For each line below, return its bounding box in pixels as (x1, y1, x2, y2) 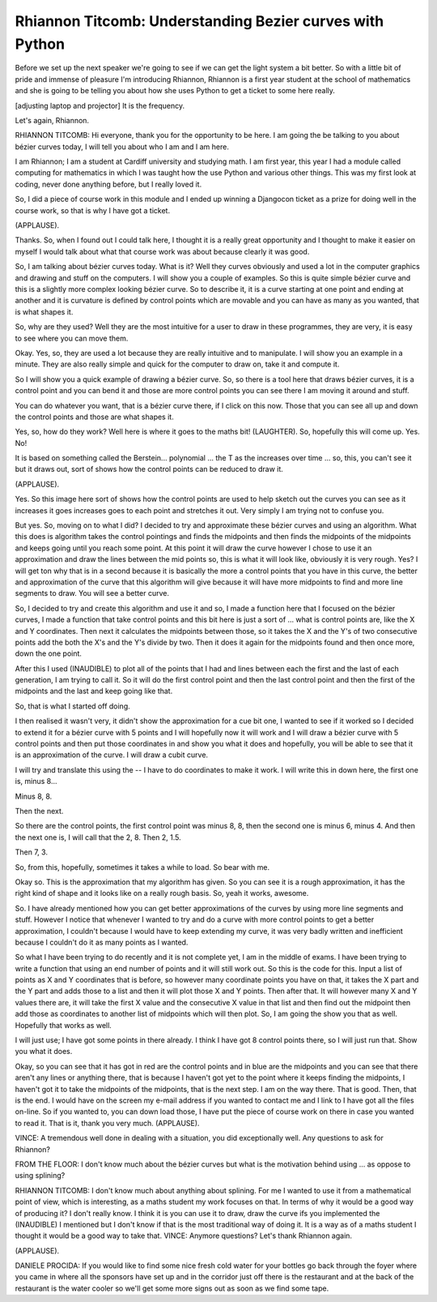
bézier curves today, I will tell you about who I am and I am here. (15, 142, 230, 152)
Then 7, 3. (15, 847, 49, 857)
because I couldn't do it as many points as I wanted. (15, 937, 189, 947)
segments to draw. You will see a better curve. (15, 589, 170, 598)
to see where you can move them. (15, 333, 129, 343)
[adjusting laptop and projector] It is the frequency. (15, 101, 185, 110)
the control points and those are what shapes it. (15, 412, 174, 422)
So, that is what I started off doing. (15, 701, 131, 711)
